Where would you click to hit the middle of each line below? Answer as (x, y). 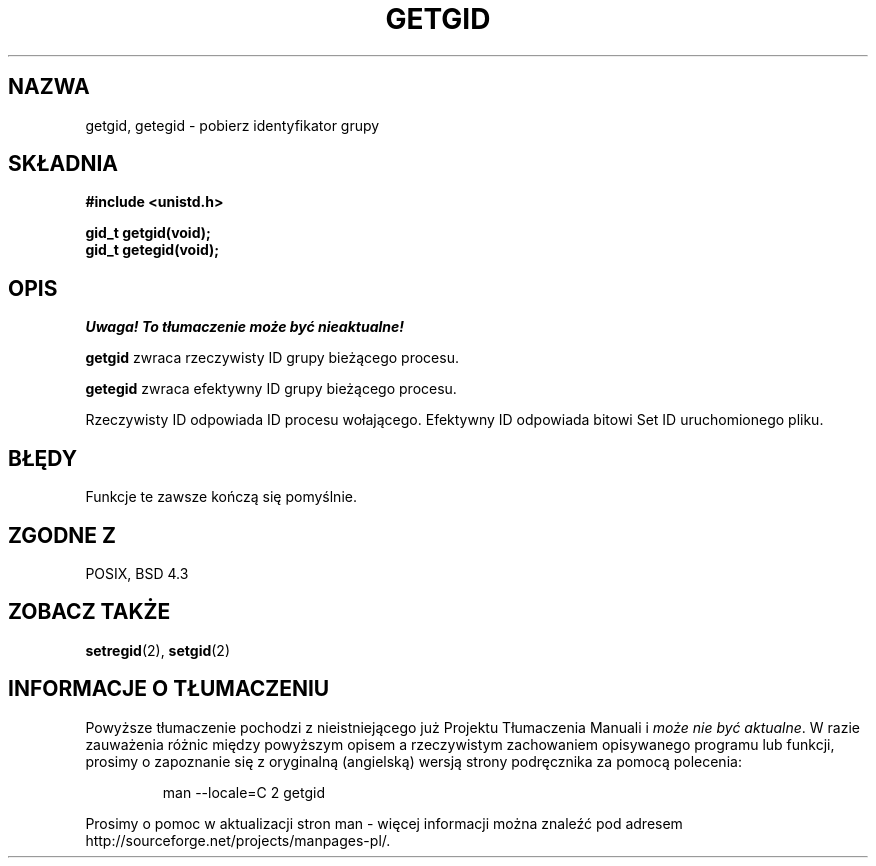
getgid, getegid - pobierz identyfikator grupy (232, 125)
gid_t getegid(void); (152, 250)
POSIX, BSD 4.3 (137, 573)
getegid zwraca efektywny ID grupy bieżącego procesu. (271, 389)
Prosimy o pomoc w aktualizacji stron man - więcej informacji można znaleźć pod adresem (384, 823)
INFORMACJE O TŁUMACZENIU (169, 689)
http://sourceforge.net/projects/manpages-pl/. (238, 840)
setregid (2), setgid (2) (158, 650)
